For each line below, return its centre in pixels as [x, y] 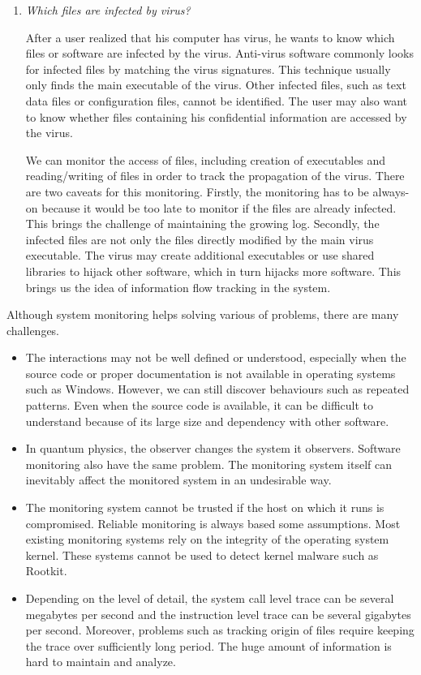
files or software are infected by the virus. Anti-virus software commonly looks [220, 53]
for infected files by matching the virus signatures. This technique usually [208, 69]
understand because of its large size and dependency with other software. [207, 421]
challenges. [33, 330]
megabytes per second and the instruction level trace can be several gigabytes [218, 614]
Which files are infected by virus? [108, 10]
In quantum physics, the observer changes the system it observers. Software [213, 448]
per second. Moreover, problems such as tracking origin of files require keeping [220, 630]
